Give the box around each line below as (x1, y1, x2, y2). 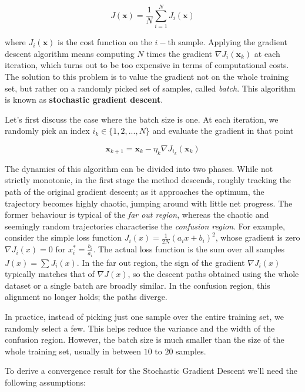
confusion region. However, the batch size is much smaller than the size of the (5, 333, 284, 346)
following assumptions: (5, 376, 86, 388)
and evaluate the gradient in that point (152, 124, 294, 137)
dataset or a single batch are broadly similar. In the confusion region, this (5, 279, 270, 291)
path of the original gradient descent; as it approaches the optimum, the (5, 185, 264, 197)
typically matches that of (5, 268, 95, 280)
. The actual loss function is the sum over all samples (93, 243, 284, 255)
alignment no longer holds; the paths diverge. (5, 290, 167, 303)
